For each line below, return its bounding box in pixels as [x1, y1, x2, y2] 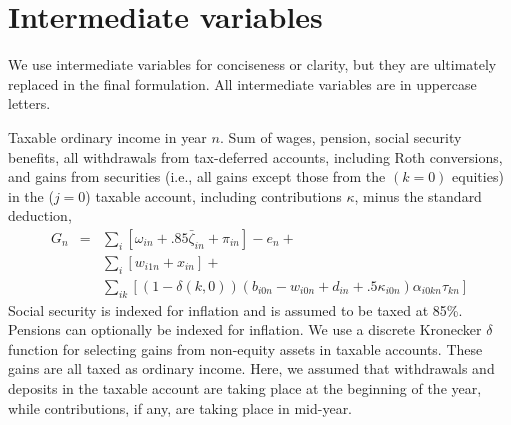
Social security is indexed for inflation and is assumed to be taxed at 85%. [8, 299, 463, 320]
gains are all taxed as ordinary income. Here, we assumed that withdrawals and [8, 358, 495, 379]
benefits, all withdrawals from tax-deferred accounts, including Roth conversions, [8, 146, 503, 167]
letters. [8, 93, 51, 114]
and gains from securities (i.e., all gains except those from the [8, 166, 386, 187]
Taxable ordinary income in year [8, 126, 207, 147]
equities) [452, 166, 504, 187]
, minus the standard [354, 185, 482, 206]
